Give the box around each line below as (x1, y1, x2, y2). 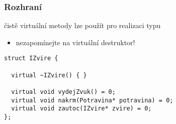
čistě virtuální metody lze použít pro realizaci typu (4, 20, 161, 31)
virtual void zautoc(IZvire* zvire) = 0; (11, 105, 152, 112)
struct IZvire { (4, 55, 58, 62)
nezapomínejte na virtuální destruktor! (16, 37, 135, 47)
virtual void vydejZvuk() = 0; (11, 88, 116, 96)
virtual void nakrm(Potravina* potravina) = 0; (11, 96, 173, 104)
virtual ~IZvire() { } (11, 71, 87, 79)
